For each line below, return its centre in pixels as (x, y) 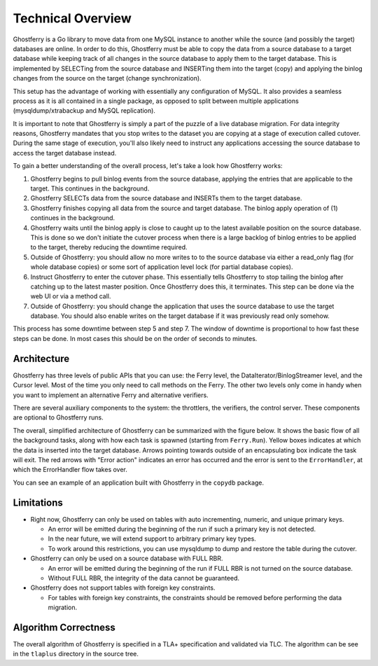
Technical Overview (72, 18)
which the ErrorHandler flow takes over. (70, 470)
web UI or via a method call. (71, 296)
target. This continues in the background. (90, 188)
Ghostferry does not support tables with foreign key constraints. (123, 588)
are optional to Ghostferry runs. (58, 417)
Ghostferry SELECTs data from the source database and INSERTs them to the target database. (166, 198)
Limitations (38, 502)
